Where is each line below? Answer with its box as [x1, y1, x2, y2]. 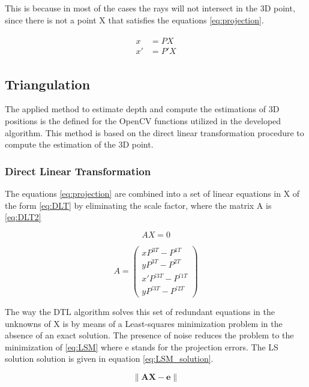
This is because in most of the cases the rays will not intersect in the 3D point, [5, 2, 295, 14]
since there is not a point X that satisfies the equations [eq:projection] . [5, 13, 264, 26]
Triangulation [5, 74, 91, 93]
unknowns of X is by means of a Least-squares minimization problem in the [5, 317, 283, 329]
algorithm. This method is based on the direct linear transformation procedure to [5, 126, 304, 139]
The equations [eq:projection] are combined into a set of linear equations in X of [5, 187, 300, 200]
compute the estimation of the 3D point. [5, 138, 154, 151]
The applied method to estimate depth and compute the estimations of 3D [5, 103, 280, 115]
